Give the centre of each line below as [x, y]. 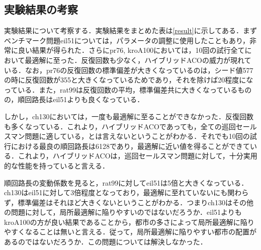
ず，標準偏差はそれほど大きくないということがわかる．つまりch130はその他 [129, 202]
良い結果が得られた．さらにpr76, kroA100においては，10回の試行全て [131, 50]
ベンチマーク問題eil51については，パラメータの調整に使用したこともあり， [127, 40]
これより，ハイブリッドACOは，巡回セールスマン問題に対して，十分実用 [138, 156]
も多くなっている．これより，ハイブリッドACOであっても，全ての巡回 [120, 126]
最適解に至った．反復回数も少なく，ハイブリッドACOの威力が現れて [138, 60]
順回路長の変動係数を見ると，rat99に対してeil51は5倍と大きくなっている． [126, 182]
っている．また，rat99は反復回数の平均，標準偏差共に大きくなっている [121, 89]
